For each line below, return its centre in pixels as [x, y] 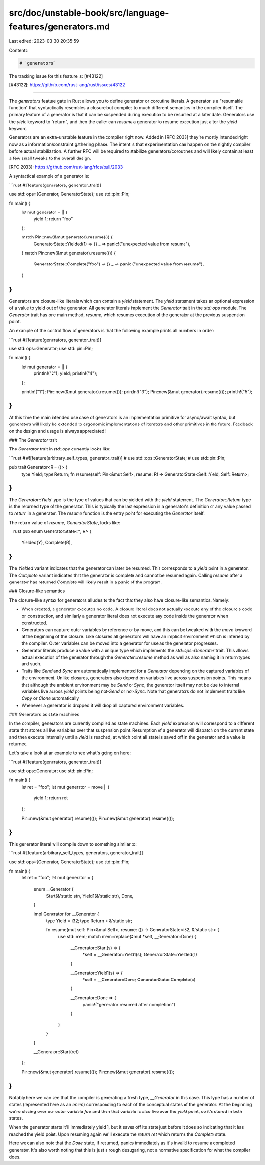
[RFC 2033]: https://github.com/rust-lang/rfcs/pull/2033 [66, 167]
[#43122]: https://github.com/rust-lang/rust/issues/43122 [67, 85]
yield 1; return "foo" [53, 219]
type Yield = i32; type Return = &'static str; [89, 921]
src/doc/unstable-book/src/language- [89, 13]
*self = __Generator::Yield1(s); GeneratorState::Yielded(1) [140, 954]
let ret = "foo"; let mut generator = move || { [66, 787]
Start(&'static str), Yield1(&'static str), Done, [90, 896]
